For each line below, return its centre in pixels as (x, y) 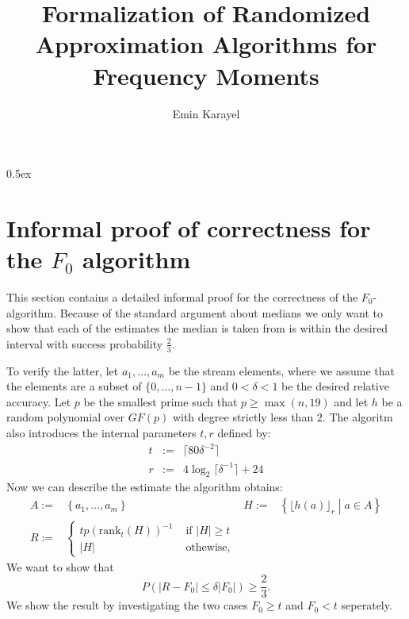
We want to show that (60, 566)
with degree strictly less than (243, 417)
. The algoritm (357, 417)
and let (351, 401)
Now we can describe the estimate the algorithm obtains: (145, 487)
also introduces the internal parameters (101, 432)
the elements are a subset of (74, 386)
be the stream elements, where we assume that (282, 370)
